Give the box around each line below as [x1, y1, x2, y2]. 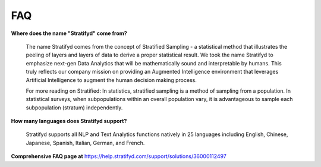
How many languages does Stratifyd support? [11, 118, 127, 125]
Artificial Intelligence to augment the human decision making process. [26, 76, 197, 83]
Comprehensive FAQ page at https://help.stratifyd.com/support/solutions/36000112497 [11, 153, 227, 160]
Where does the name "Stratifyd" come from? [11, 30, 127, 37]
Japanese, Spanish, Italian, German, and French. [26, 139, 145, 146]
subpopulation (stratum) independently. [26, 104, 123, 111]
